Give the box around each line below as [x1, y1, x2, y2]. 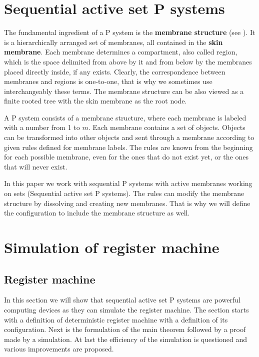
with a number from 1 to [4, 122, 80, 132]
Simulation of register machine [4, 237, 219, 257]
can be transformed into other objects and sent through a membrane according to [4, 132, 254, 142]
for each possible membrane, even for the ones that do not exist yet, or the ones [4, 151, 248, 162]
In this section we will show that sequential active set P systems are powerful [4, 294, 240, 305]
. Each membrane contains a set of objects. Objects [88, 122, 245, 132]
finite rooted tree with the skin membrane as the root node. [4, 95, 187, 106]
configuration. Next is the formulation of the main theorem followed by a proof [4, 324, 246, 334]
